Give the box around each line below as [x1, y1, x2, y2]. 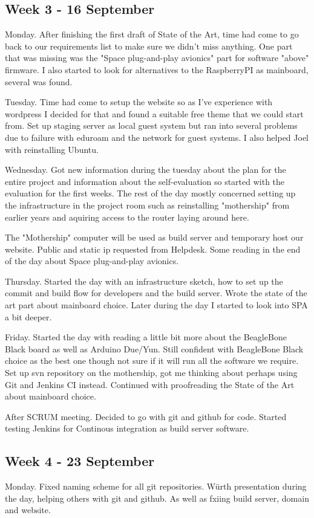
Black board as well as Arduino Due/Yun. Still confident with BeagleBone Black [5, 342, 304, 355]
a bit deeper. [5, 310, 52, 323]
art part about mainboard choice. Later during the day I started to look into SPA [5, 299, 308, 311]
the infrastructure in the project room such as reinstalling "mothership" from [5, 198, 290, 211]
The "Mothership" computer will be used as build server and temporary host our [5, 231, 304, 244]
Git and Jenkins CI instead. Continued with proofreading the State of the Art [5, 378, 295, 390]
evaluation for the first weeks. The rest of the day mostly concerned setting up [5, 187, 296, 199]
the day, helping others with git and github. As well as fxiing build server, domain [5, 491, 309, 504]
